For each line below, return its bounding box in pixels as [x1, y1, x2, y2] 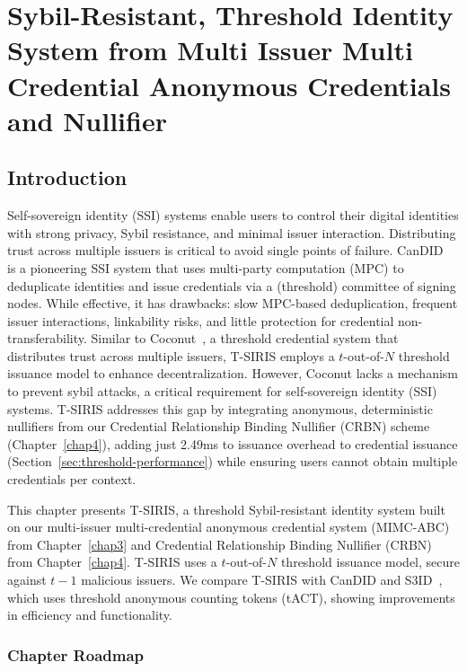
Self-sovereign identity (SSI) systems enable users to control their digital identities [7, 206, 459, 225]
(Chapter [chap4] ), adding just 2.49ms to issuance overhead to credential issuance [7, 434, 458, 453]
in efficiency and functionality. [7, 605, 172, 624]
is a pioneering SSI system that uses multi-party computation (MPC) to [7, 258, 404, 277]
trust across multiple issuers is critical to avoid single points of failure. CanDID [7, 241, 444, 260]
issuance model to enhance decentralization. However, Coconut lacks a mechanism [7, 364, 458, 383]
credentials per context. [7, 470, 137, 489]
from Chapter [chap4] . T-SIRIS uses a [7, 552, 217, 571]
